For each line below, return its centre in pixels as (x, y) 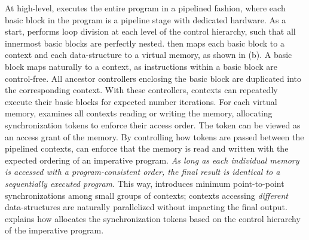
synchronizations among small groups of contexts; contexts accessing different (146, 195)
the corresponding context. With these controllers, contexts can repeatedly (141, 90)
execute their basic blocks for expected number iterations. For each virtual (141, 101)
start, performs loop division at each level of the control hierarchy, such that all (150, 31)
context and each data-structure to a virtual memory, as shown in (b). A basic (149, 55)
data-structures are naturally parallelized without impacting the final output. (146, 207)
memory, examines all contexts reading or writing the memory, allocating (139, 113)
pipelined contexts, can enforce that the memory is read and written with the (147, 148)
